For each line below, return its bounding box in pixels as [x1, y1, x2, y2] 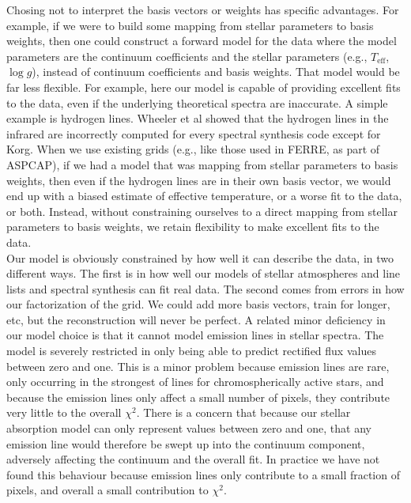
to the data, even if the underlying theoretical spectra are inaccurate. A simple [6, 94, 388, 111]
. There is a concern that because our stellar [136, 404, 351, 421]
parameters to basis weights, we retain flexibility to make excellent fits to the [6, 218, 379, 235]
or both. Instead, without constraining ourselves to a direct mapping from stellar [6, 202, 398, 219]
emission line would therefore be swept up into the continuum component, [6, 435, 365, 452]
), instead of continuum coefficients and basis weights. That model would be [32, 63, 400, 80]
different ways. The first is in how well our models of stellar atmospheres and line [6, 265, 401, 282]
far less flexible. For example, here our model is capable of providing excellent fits [6, 78, 401, 95]
